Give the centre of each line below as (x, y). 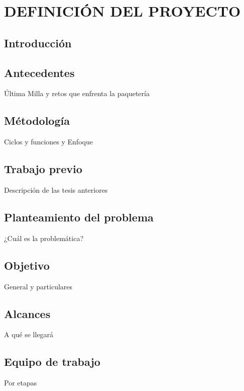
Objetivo (27, 265)
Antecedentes (39, 72)
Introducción (38, 43)
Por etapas (21, 383)
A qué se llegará (29, 334)
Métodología (37, 121)
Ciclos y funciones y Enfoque (48, 142)
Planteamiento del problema (79, 217)
